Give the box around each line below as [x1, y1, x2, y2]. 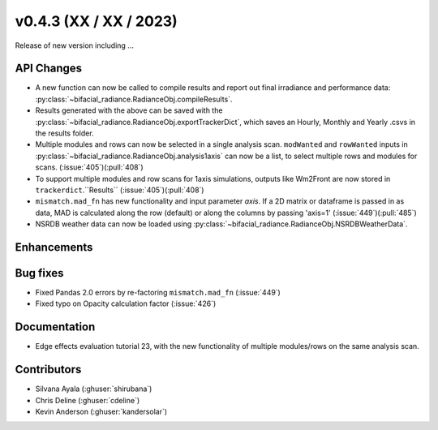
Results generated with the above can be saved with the [35, 105, 223, 115]
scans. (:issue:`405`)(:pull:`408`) [35, 162, 144, 172]
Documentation [15, 320, 96, 334]
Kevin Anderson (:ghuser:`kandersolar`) [35, 406, 168, 417]
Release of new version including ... [15, 41, 134, 50]
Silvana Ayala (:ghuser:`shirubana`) [35, 384, 152, 393]
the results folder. [35, 128, 94, 138]
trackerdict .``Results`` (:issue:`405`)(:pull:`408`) [35, 185, 204, 195]
